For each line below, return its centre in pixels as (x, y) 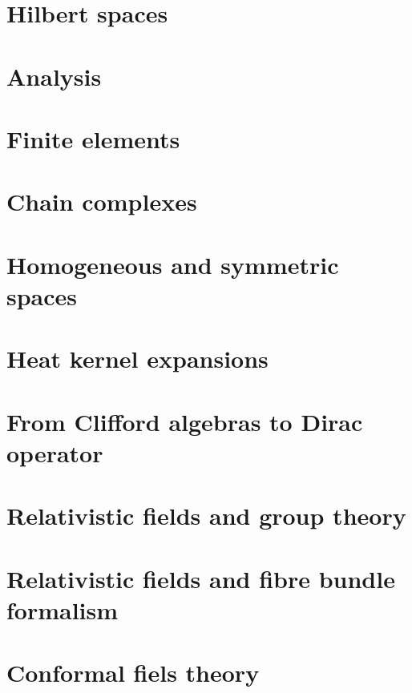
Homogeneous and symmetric (173, 264)
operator (55, 452)
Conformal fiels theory (133, 673)
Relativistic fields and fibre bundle (201, 578)
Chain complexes (102, 201)
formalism (63, 609)
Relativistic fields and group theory (206, 516)
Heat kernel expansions (137, 359)
